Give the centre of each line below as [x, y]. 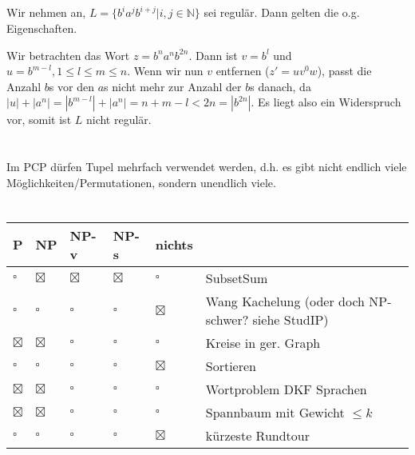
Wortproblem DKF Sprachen [286, 389]
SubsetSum [237, 277]
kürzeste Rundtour [257, 435]
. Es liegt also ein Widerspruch [326, 102]
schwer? [227, 319]
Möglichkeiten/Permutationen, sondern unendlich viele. [141, 182]
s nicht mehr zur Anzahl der [173, 86]
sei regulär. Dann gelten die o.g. [282, 12]
